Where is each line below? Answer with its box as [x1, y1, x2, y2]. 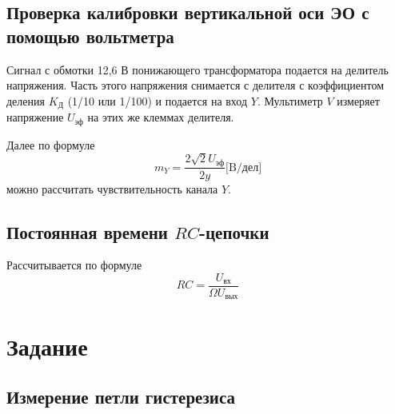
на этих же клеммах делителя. [87, 109, 234, 125]
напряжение [6, 109, 64, 125]
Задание [6, 329, 88, 362]
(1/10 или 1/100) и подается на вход [67, 92, 248, 109]
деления [6, 92, 45, 109]
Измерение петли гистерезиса [6, 384, 236, 409]
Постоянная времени [6, 219, 168, 244]
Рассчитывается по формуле [6, 257, 142, 273]
